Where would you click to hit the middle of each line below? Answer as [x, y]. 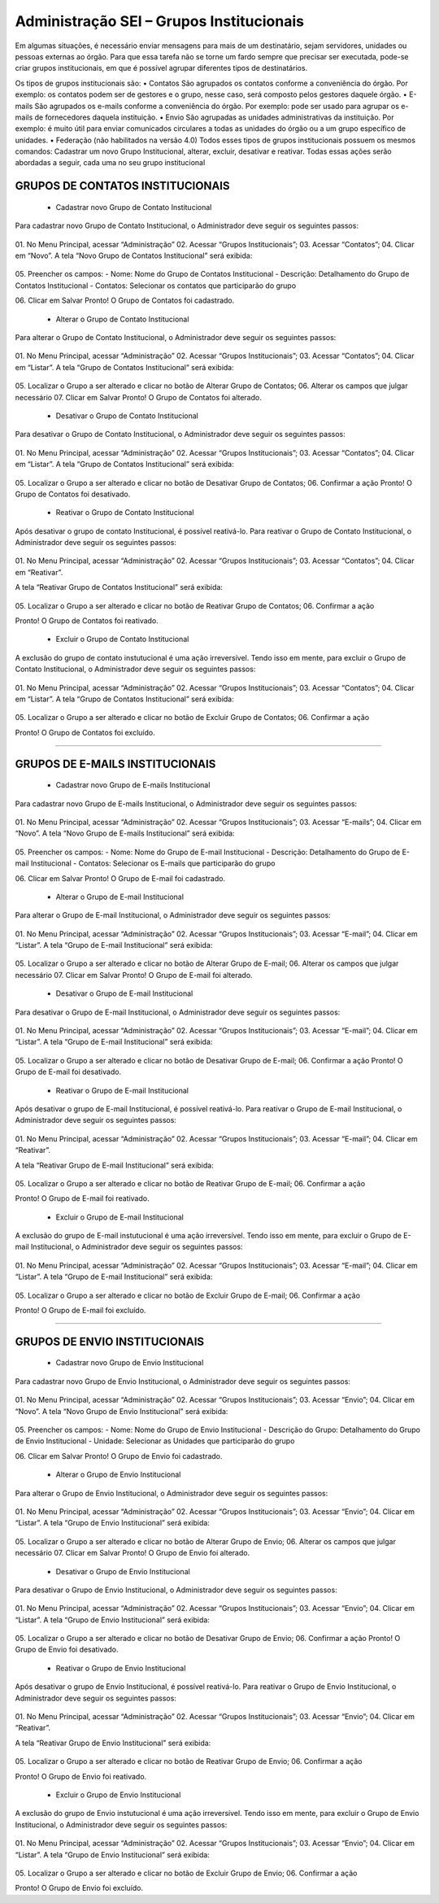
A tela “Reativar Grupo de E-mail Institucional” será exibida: [115, 1165]
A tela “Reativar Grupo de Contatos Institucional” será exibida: [119, 587]
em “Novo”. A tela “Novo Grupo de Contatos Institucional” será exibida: [134, 255]
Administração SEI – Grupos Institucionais [160, 21]
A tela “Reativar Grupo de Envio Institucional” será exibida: [113, 1743]
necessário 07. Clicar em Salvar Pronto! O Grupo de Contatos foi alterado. [138, 397]
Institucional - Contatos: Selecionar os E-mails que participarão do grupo [153, 863]
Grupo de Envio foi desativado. [67, 1650]
